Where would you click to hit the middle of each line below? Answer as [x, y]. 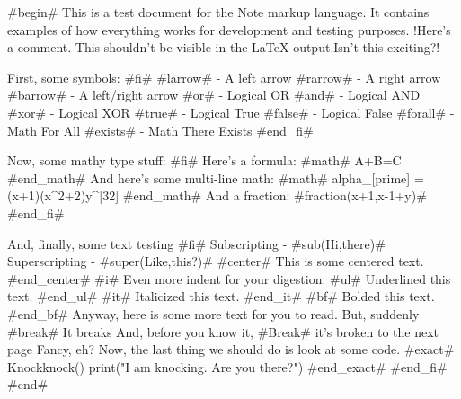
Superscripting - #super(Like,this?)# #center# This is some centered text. [216, 261]
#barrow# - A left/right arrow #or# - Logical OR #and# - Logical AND [214, 95]
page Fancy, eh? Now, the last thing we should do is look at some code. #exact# [231, 349]
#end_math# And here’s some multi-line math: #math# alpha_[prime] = [216, 177]
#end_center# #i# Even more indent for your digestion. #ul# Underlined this [229, 278]
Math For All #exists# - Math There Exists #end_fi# [160, 130]
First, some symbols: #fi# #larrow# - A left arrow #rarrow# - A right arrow [224, 77]
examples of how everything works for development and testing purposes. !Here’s [229, 29]
